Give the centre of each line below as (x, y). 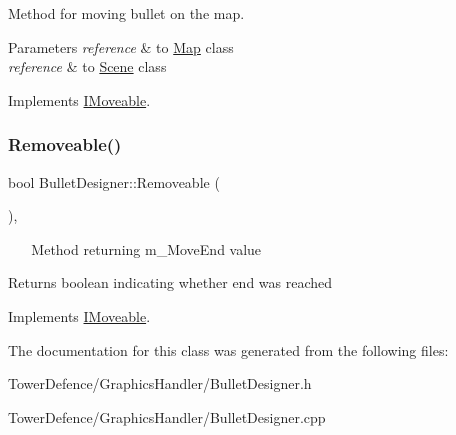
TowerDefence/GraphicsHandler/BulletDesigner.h (160, 383)
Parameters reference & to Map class (121, 46)
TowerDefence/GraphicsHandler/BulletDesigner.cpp (167, 416)
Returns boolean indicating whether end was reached (170, 282)
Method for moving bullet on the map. (126, 13)
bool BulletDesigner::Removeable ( (114, 181)
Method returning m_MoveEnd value (146, 248)
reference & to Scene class (87, 66)
